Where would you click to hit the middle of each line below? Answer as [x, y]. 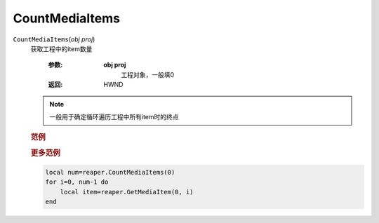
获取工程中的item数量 [61, 48]
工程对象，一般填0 [148, 74]
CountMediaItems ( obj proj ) [54, 39]
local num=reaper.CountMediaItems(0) [110, 173]
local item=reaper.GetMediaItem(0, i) [127, 192]
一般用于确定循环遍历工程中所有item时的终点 [114, 116]
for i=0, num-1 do [77, 182]
